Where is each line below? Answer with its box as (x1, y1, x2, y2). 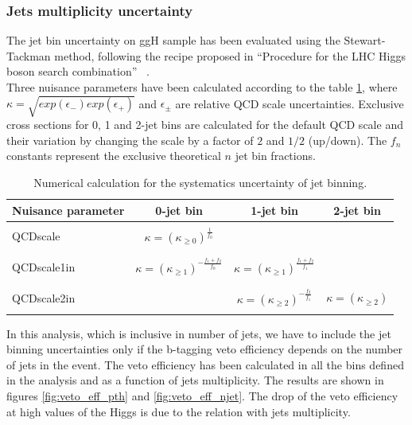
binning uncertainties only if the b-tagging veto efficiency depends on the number (6, 341, 403, 357)
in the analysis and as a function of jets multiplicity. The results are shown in (6, 372, 384, 388)
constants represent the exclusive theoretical (6, 147, 221, 164)
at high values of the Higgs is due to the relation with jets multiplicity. (6, 403, 351, 419)
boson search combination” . (6, 63, 150, 80)
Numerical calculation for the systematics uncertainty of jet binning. (33, 174, 367, 190)
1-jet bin (251, 201, 298, 218)
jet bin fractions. (235, 147, 316, 164)
